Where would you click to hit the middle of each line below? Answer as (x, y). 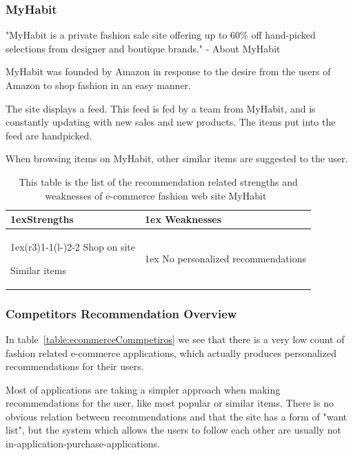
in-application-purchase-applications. (83, 444)
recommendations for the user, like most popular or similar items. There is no (170, 403)
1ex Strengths (42, 219)
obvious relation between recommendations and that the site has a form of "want (176, 416)
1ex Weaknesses (183, 219)
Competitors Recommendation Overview (121, 313)
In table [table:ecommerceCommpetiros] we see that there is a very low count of (175, 339)
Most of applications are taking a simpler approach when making (143, 389)
